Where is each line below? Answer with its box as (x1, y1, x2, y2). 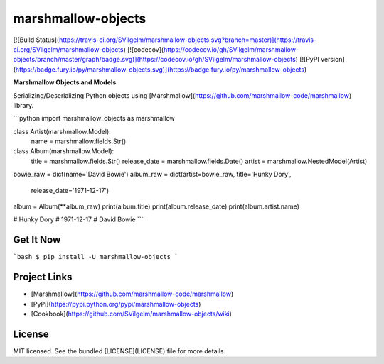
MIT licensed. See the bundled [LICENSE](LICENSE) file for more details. (13, 346, 226, 355)
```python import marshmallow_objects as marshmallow (13, 114, 176, 123)
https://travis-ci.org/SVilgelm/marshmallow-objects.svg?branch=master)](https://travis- (58, 35, 316, 44)
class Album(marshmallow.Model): (13, 147, 114, 155)
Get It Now (13, 234, 61, 246)
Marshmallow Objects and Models (13, 78, 117, 87)
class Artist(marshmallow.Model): (13, 127, 112, 136)
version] (320, 55, 345, 64)
